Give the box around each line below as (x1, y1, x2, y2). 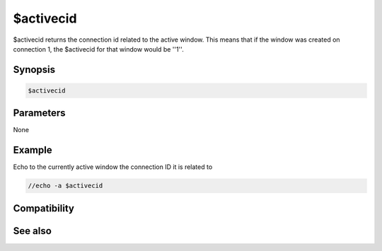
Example (13, 144, 52, 156)
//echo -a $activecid (28, 182, 103, 190)
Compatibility (13, 202, 74, 214)
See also (13, 225, 52, 237)
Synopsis (13, 64, 56, 76)
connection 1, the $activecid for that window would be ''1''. (13, 45, 184, 53)
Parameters (13, 107, 66, 119)
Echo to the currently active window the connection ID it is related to (13, 163, 213, 171)
